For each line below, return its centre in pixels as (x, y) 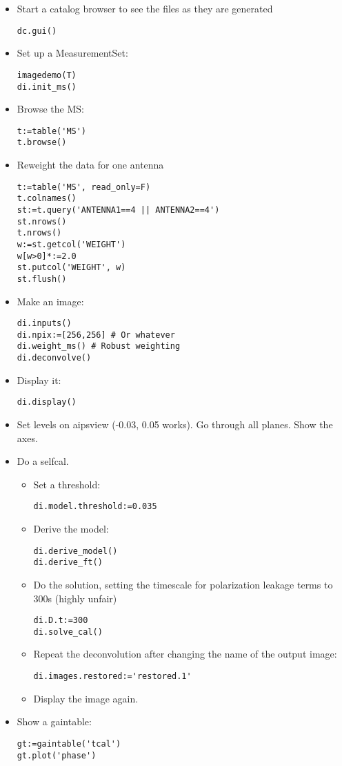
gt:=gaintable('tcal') (69, 744)
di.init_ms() (47, 87)
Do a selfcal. (43, 461)
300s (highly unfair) (75, 598)
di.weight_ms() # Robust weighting (99, 346)
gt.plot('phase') (57, 755)
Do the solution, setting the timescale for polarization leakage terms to (183, 584)
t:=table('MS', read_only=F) (84, 187)
